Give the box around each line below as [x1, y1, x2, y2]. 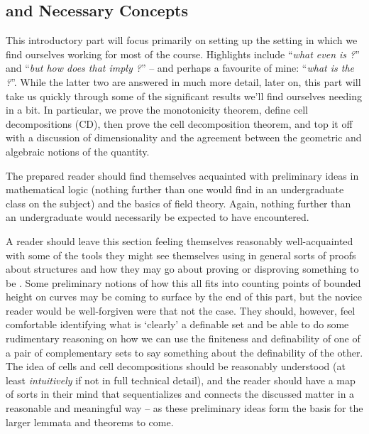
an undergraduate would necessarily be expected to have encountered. [6, 210, 309, 224]
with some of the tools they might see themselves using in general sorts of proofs [6, 247, 356, 262]
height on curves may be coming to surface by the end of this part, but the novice [6, 289, 362, 304]
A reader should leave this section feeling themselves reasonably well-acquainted [6, 233, 353, 248]
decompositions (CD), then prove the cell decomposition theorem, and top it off [6, 116, 353, 131]
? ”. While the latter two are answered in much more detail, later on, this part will [6, 74, 361, 89]
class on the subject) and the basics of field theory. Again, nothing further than [6, 195, 351, 210]
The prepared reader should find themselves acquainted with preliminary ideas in [6, 168, 359, 183]
